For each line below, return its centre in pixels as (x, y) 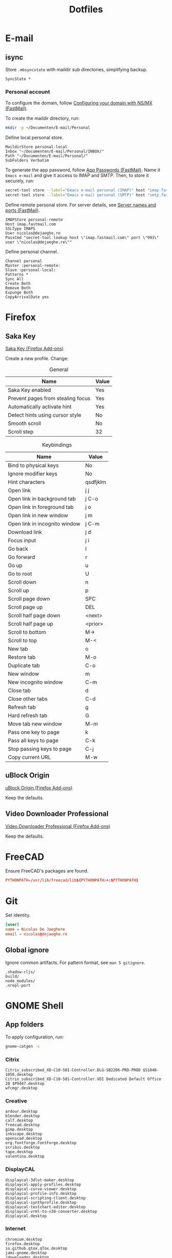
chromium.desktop (24, 1239)
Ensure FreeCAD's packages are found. (47, 871)
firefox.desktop (23, 1244)
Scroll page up (25, 607)
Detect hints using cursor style (45, 415)
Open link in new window (38, 515)
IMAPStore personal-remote (34, 220)
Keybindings (57, 445)
